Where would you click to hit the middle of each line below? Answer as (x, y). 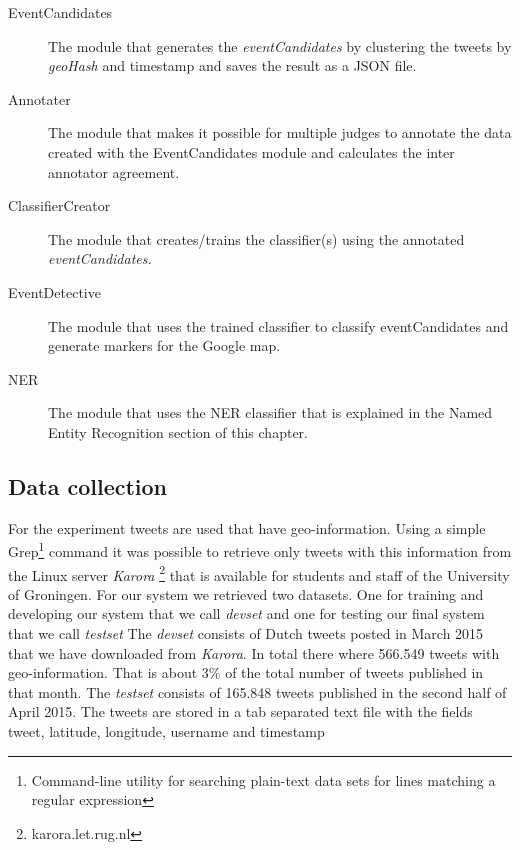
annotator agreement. (114, 171)
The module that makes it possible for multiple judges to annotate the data (280, 132)
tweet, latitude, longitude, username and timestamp (166, 730)
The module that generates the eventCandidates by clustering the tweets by (280, 45)
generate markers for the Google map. (164, 345)
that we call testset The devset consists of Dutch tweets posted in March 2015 (246, 632)
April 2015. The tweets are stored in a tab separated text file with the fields (240, 711)
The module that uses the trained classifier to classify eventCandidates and (278, 325)
